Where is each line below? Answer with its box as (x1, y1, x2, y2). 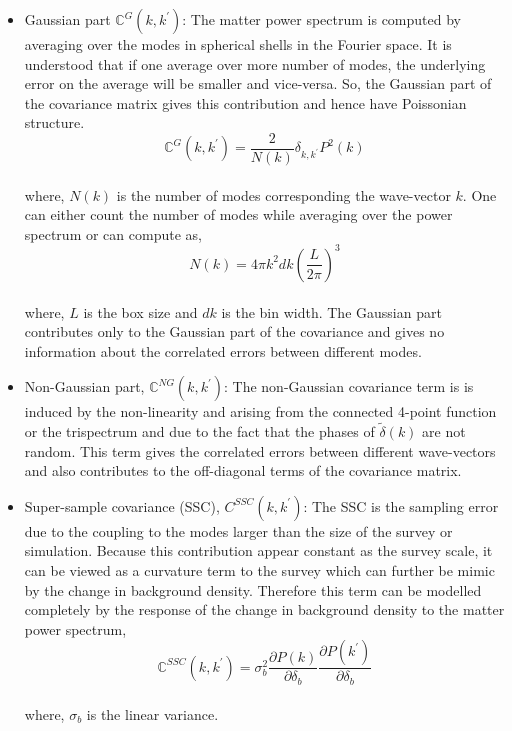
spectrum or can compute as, (24, 223, 202, 244)
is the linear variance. (86, 703, 219, 724)
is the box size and (83, 301, 198, 322)
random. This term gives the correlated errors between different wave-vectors (24, 440, 496, 461)
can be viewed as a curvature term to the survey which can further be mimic (24, 560, 495, 581)
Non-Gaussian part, (24, 376, 145, 397)
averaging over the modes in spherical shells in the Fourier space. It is (24, 34, 452, 54)
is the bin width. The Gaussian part (221, 301, 442, 322)
